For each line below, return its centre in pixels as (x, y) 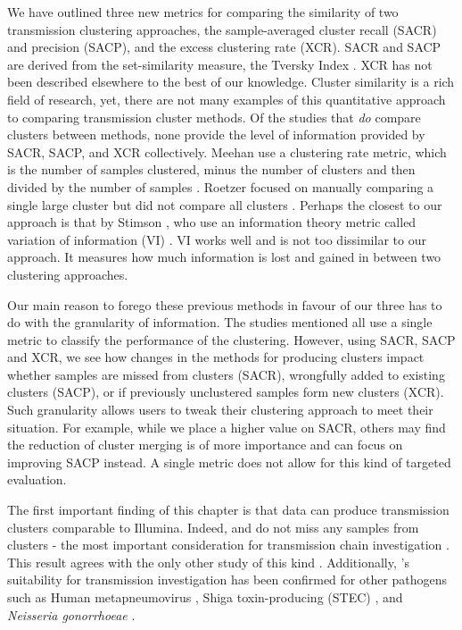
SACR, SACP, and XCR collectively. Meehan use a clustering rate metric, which (227, 151)
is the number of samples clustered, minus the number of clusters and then (211, 169)
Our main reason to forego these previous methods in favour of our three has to (225, 304)
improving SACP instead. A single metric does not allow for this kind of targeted (229, 462)
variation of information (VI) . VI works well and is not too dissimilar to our (217, 239)
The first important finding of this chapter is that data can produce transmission (228, 510)
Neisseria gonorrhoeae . (71, 614)
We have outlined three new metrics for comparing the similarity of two (203, 12)
